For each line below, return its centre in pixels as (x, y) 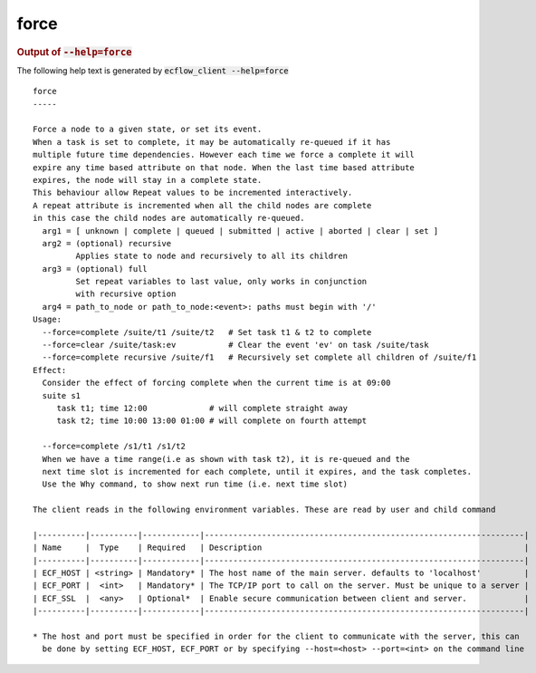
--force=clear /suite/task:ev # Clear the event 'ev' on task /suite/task (235, 345)
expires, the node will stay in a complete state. (148, 180)
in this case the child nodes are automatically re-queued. (169, 218)
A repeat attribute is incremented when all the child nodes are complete (202, 205)
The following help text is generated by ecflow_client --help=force (153, 70)
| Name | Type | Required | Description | (281, 548)
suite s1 (62, 395)
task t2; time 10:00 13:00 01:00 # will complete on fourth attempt (212, 421)
